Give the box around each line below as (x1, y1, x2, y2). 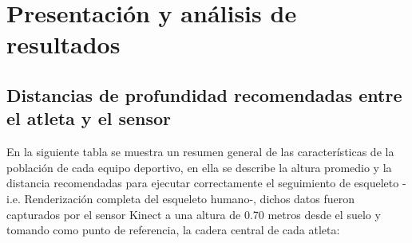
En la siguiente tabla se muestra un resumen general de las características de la (6, 143, 394, 160)
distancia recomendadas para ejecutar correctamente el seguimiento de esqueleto (6, 174, 399, 191)
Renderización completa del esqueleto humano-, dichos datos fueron (24, 190, 355, 206)
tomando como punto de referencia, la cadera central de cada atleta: (6, 221, 340, 238)
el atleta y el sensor (6, 106, 172, 131)
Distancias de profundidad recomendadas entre (6, 82, 402, 107)
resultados (6, 28, 121, 61)
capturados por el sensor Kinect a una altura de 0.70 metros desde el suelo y (6, 206, 381, 222)
